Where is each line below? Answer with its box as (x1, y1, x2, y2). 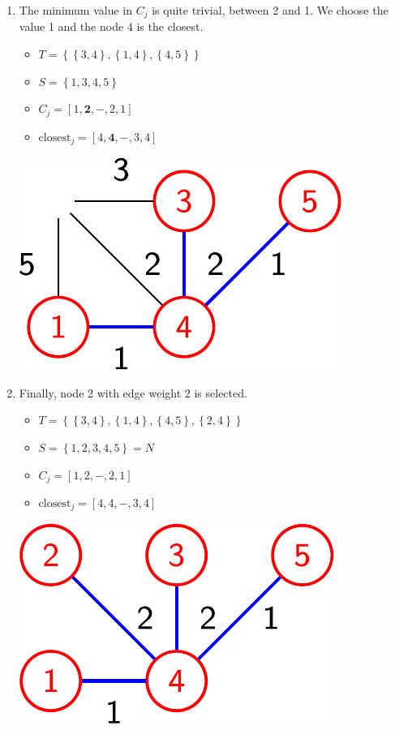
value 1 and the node (19, 18, 124, 35)
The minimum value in (19, 2, 133, 18)
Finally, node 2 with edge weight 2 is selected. (19, 384, 247, 401)
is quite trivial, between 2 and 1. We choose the (152, 2, 389, 18)
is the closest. (136, 18, 204, 35)
